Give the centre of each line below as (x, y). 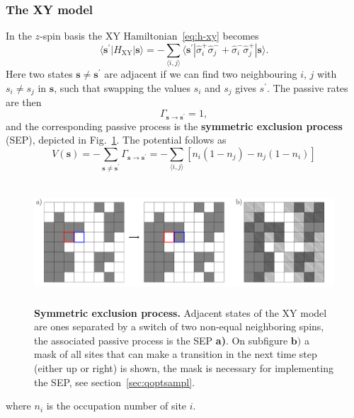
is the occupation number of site (116, 406)
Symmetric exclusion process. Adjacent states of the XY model (181, 312)
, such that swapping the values (122, 87)
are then (24, 102)
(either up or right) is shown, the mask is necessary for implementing (184, 367)
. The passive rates (307, 87)
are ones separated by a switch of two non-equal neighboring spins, (179, 326)
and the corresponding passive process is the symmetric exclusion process (174, 126)
